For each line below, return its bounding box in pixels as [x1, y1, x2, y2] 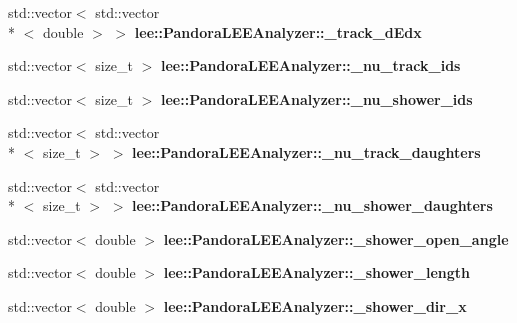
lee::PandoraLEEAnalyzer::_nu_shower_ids [161, 88, 473, 109]
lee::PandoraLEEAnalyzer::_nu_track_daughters [132, 141, 481, 162]
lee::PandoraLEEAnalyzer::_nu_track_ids [161, 55, 461, 76]
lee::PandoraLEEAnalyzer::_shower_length [163, 262, 470, 283]
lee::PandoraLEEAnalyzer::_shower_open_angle [163, 228, 509, 249]
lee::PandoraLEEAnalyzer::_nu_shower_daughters [132, 195, 493, 216]
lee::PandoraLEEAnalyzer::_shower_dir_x [163, 295, 467, 316]
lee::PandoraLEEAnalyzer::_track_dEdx [134, 21, 422, 42]
